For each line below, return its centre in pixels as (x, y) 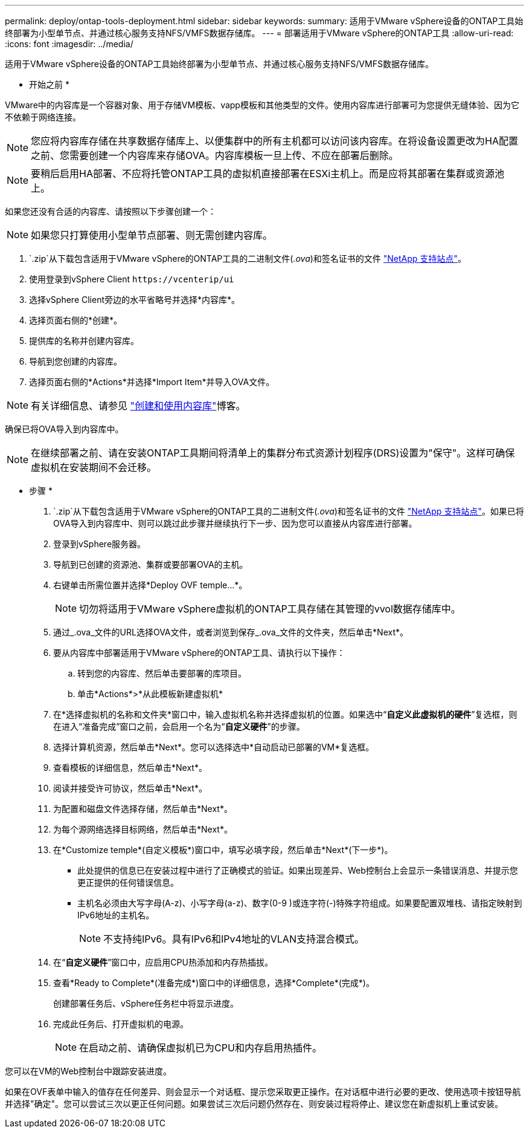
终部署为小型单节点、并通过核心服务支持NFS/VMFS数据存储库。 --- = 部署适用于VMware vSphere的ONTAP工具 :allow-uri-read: (259, 33)
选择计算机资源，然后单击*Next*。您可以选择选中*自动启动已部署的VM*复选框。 (214, 747)
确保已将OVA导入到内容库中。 (64, 429)
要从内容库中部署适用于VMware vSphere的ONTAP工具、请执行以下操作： (199, 653)
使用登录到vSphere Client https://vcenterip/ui (132, 279)
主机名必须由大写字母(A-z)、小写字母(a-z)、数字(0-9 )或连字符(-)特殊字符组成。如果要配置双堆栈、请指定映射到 (300, 903)
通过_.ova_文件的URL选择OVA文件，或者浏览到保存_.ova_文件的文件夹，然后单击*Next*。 (231, 632)
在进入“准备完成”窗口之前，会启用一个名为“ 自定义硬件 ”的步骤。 (179, 726)
